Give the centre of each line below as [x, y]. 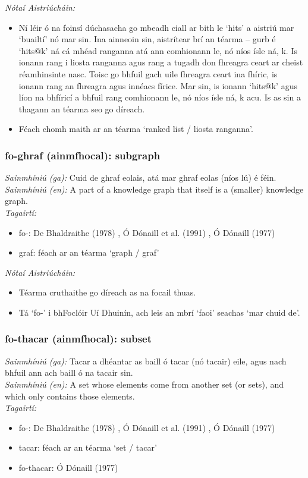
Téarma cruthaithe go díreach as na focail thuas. [107, 292]
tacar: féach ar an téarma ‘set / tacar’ [88, 447]
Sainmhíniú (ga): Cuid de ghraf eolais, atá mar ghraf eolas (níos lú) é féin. [141, 177]
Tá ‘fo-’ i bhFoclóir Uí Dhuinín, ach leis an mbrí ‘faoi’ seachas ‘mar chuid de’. [159, 312]
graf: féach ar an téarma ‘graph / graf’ [89, 252]
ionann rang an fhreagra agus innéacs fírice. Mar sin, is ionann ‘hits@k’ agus [158, 85]
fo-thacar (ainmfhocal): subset [78, 339]
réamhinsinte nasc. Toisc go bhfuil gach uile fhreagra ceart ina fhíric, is [148, 73]
